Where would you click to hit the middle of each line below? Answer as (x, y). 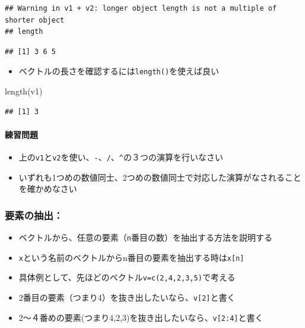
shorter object (35, 20)
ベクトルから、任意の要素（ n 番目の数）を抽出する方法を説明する (145, 237)
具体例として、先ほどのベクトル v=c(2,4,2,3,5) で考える (127, 277)
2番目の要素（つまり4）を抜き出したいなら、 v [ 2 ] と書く (127, 297)
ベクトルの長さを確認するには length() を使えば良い (119, 71)
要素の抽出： (34, 215)
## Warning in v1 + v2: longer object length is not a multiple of (141, 8)
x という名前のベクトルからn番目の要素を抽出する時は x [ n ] (131, 257)
